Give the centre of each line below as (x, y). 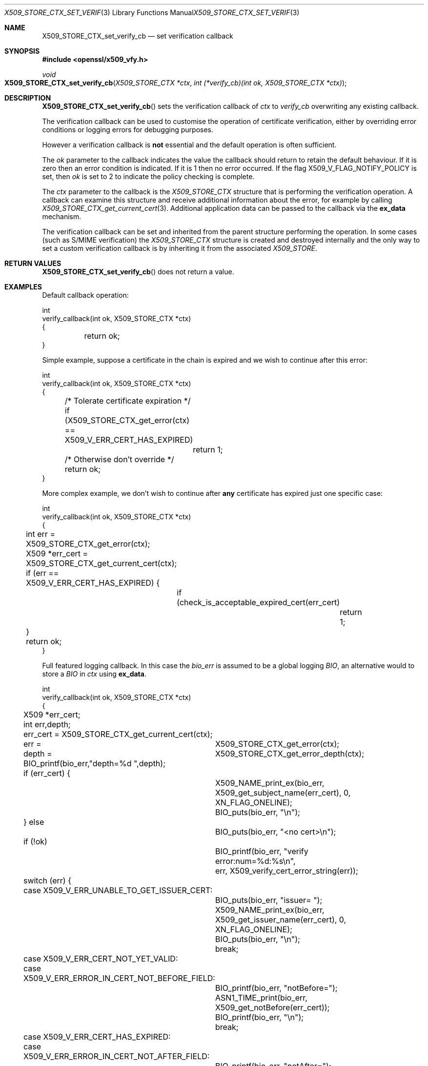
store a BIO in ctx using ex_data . (94, 674)
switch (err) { (47, 881)
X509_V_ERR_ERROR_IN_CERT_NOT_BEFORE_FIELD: (119, 978)
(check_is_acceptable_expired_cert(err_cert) (258, 602)
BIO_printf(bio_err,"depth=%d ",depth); (94, 763)
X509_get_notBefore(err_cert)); (272, 1007)
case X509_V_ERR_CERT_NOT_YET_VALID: (101, 959)
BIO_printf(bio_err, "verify (262, 851)
